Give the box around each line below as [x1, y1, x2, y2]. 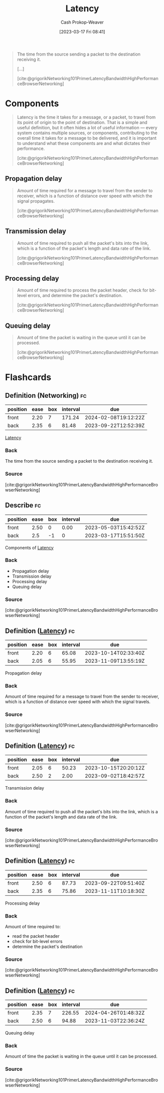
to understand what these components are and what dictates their [17, 140, 151, 146]
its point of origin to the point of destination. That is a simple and [17, 119, 148, 125]
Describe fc [5, 501, 41, 509]
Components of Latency [5, 544, 54, 551]
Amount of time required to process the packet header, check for [17, 287, 148, 293]
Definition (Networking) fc [5, 391, 87, 400]
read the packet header [12, 933, 60, 939]
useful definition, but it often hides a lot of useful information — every [17, 124, 158, 130]
